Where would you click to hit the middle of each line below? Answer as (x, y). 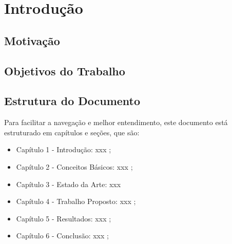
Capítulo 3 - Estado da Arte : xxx (69, 184)
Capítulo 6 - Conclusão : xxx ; (62, 236)
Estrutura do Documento (72, 101)
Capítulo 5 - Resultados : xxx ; (64, 218)
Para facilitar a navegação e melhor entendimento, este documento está (116, 122)
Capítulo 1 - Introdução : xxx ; (64, 149)
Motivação (32, 40)
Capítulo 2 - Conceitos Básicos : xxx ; (74, 166)
